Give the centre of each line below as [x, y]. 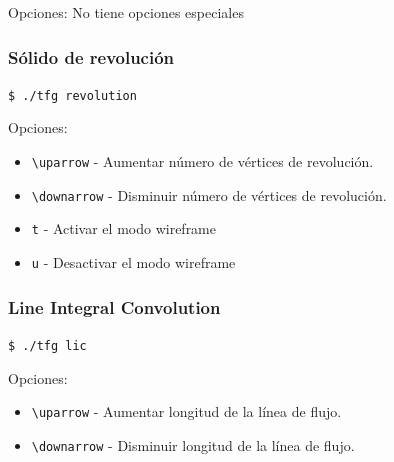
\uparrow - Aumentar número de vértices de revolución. [202, 161]
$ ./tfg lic [47, 345]
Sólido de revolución [91, 56]
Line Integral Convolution [114, 306]
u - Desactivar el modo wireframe [133, 262]
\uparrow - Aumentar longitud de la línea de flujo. [186, 411]
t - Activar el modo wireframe [123, 228]
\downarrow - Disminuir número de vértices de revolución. [209, 194]
